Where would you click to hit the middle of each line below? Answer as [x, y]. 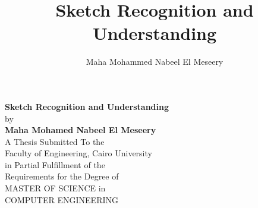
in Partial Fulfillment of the [55, 164]
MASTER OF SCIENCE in [55, 188]
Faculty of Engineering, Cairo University [78, 153]
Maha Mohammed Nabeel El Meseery [155, 62]
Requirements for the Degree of [62, 176]
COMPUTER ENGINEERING [62, 199]
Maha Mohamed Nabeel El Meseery [81, 130]
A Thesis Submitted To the [55, 141]
